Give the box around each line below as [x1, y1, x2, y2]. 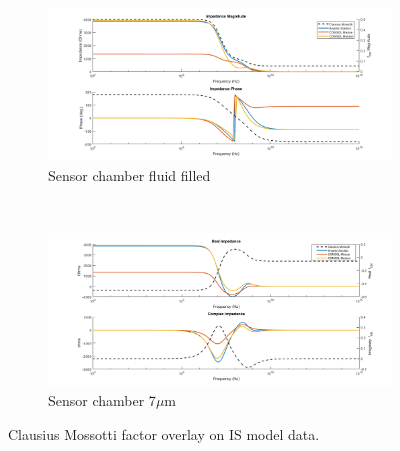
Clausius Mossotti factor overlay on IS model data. [8, 423, 320, 444]
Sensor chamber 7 [48, 390, 156, 411]
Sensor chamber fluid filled [48, 164, 211, 185]
